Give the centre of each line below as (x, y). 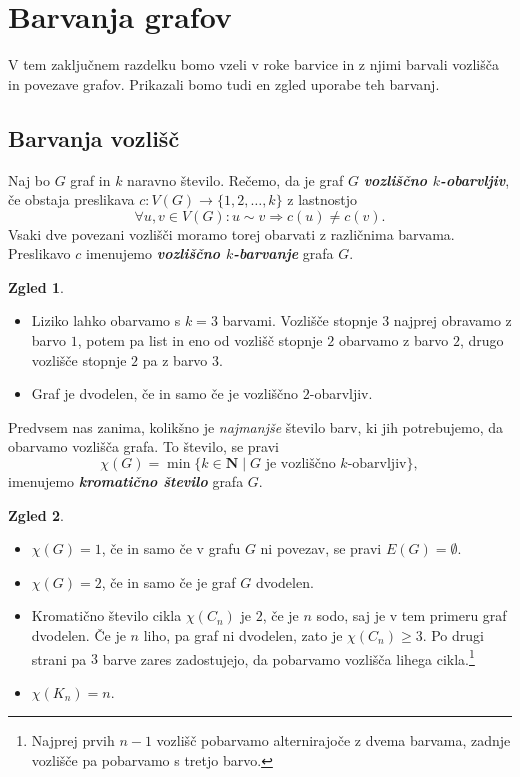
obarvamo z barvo (393, 340)
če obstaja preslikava (71, 199)
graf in (90, 179)
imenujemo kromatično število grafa (126, 481)
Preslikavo (39, 253)
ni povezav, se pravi (321, 548)
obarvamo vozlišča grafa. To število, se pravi (143, 446)
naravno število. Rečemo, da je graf (235, 179)
